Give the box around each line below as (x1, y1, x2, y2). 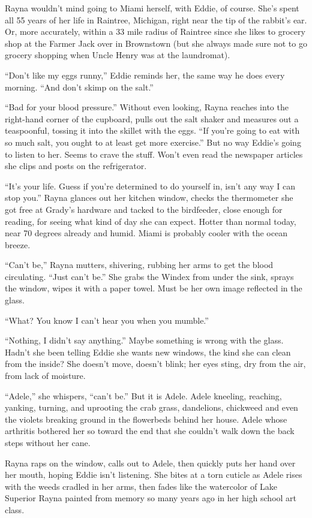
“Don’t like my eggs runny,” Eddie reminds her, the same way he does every (5, 68, 285, 81)
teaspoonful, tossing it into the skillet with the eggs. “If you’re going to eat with (5, 124, 300, 137)
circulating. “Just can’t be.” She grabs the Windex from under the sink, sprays (5, 270, 294, 282)
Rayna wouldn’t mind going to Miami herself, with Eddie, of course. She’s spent (5, 2, 299, 14)
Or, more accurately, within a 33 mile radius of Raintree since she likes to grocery (5, 25, 305, 38)
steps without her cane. (5, 436, 91, 448)
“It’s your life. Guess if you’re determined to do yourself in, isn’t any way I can (5, 179, 296, 192)
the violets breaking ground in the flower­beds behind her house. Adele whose (5, 412, 287, 425)
